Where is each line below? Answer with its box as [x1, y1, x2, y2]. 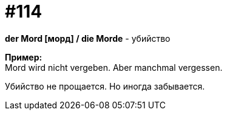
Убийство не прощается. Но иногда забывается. [5, 80, 205, 91]
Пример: [5, 51, 42, 62]
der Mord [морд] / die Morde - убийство [5, 33, 171, 44]
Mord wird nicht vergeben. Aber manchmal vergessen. [5, 62, 223, 73]
